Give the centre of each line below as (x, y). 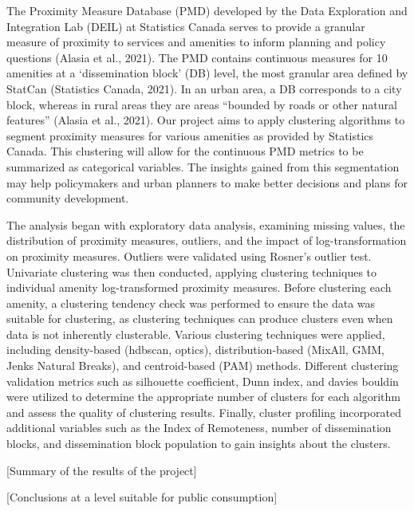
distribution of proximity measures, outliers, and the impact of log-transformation (207, 240)
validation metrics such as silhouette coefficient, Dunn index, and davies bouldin (203, 381)
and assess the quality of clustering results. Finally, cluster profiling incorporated (204, 412)
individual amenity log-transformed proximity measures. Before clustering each (199, 287)
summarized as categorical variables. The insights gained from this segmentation (203, 166)
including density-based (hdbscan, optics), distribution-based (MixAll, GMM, (195, 350)
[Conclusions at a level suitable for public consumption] (142, 497)
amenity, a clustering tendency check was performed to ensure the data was (191, 303)
